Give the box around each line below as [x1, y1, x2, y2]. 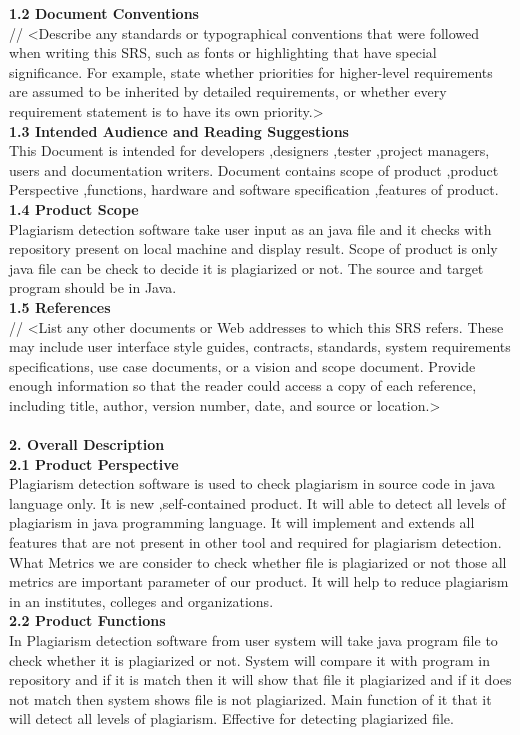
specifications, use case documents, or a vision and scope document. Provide [9, 355, 476, 376]
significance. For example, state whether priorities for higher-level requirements [9, 61, 493, 82]
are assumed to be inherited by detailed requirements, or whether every [9, 81, 447, 102]
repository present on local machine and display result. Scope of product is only [9, 238, 498, 259]
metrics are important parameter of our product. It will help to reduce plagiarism [9, 571, 509, 592]
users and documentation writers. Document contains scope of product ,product [9, 159, 499, 180]
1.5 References [9, 296, 111, 317]
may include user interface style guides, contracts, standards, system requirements [9, 336, 511, 357]
